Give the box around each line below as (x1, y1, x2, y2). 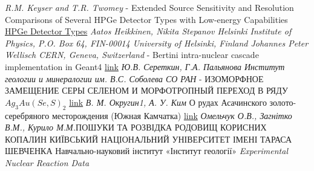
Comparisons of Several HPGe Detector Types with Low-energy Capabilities (5, 13, 288, 25)
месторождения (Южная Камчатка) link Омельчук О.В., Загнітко (51, 109, 292, 121)
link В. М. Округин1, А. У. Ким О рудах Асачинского (69, 95, 267, 108)
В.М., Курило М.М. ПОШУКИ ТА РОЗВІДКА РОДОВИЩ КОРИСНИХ (5, 121, 267, 134)
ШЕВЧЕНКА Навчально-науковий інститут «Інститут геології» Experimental (5, 144, 289, 157)
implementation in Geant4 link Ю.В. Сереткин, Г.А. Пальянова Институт (5, 60, 285, 73)
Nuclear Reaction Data (5, 156, 90, 169)
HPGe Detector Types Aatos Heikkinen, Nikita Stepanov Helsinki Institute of (5, 25, 292, 37)
